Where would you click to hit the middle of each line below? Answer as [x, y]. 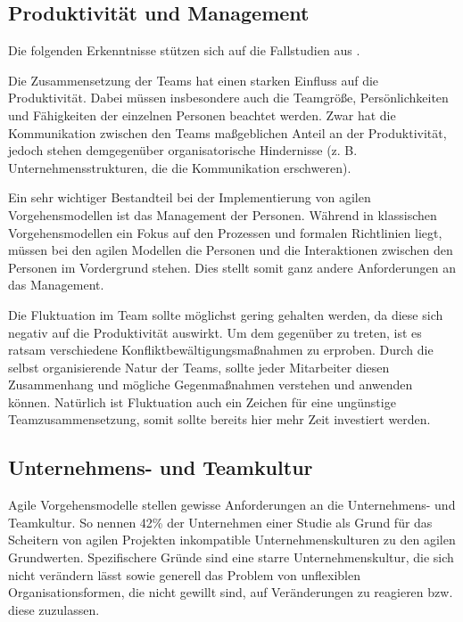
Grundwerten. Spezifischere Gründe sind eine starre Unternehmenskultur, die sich [231, 557]
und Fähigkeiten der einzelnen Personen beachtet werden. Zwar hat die [202, 115]
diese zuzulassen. [54, 609]
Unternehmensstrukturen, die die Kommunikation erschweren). [180, 167]
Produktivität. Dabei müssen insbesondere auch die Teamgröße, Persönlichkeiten [228, 98]
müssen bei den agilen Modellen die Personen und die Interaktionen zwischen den [231, 250]
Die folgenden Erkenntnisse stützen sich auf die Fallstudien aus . [184, 50]
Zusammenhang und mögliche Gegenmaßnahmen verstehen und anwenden [211, 385]
